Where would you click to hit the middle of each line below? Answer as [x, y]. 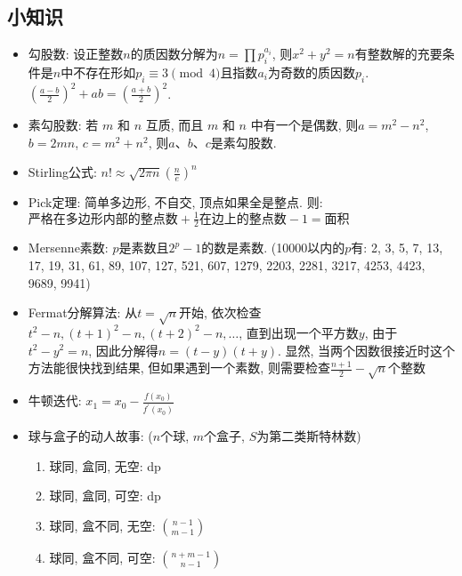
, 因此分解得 [123, 350]
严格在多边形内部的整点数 [103, 219]
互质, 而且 [174, 125]
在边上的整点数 [243, 219]
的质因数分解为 [174, 54]
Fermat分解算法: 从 [83, 312]
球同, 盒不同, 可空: [102, 557]
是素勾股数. [243, 142]
